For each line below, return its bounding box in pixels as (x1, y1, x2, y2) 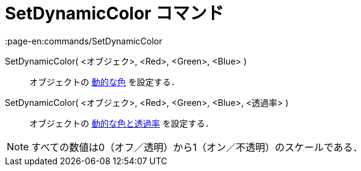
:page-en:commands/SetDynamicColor (5, 35, 162, 46)
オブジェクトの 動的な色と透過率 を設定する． (29, 117, 214, 128)
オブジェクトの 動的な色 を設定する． (29, 76, 180, 87)
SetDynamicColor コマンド (5, 3, 224, 24)
